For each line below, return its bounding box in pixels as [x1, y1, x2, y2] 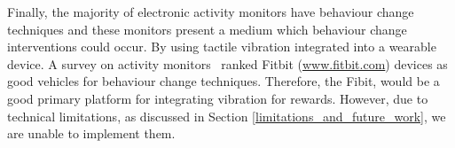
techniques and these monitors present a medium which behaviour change [7, 19, 407, 38]
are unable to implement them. [7, 124, 176, 143]
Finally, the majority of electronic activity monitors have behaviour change [7, 3, 414, 20]
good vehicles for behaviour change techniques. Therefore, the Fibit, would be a [7, 72, 440, 90]
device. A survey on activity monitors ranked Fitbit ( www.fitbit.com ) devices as [7, 54, 448, 73]
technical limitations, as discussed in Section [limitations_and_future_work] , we [7, 106, 446, 125]
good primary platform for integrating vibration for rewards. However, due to [7, 89, 428, 107]
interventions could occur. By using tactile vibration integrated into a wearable [7, 37, 436, 56]
